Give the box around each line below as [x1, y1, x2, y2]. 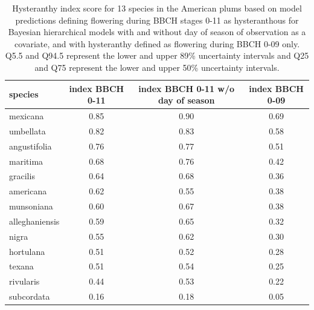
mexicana [9, 110, 44, 122]
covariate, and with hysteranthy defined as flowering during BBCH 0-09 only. [14, 37, 300, 50]
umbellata [9, 124, 46, 137]
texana [9, 260, 34, 272]
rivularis [9, 275, 40, 288]
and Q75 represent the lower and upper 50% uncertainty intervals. [34, 61, 280, 73]
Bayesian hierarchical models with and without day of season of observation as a [8, 25, 306, 38]
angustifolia [9, 139, 52, 152]
